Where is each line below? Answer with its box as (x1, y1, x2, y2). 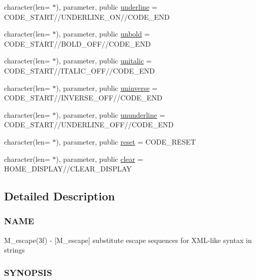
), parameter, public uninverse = (56, 82, 158, 93)
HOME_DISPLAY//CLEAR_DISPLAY (4, 163, 132, 174)
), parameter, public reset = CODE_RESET (56, 136, 196, 147)
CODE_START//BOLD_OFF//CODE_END (4, 38, 151, 49)
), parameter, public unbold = (56, 28, 150, 39)
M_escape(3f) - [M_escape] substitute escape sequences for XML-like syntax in (4, 234, 252, 245)
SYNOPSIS (4, 266, 52, 278)
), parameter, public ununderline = (56, 109, 165, 120)
